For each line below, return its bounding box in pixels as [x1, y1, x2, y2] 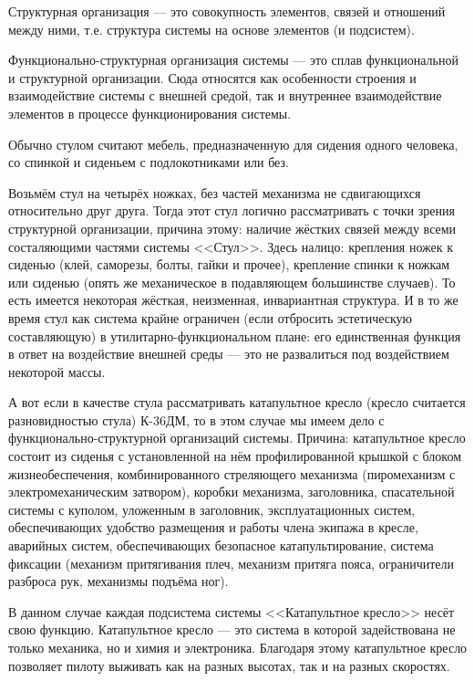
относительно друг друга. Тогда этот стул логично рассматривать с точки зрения [8, 201, 455, 220]
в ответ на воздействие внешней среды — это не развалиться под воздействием [8, 344, 449, 363]
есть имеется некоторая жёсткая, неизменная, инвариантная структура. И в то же [8, 290, 459, 309]
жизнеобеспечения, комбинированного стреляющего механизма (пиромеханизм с [8, 464, 456, 483]
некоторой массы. [8, 361, 106, 381]
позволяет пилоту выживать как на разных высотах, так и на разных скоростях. [8, 655, 450, 675]
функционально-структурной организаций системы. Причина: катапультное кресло [8, 428, 466, 447]
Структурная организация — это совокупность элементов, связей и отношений [8, 2, 446, 20]
